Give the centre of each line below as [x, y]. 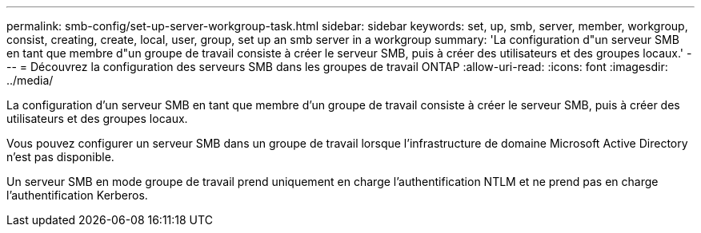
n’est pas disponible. [60, 157]
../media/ [30, 80]
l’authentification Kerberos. [77, 195]
